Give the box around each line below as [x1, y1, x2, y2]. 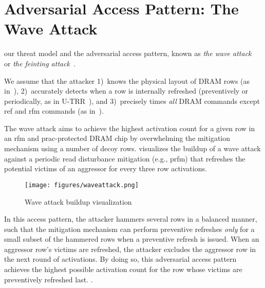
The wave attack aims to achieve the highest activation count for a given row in [4, 122, 255, 133]
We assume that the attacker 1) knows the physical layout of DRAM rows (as [4, 75, 250, 86]
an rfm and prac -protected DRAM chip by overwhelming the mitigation [4, 133, 231, 143]
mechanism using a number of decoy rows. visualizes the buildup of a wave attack [4, 143, 261, 154]
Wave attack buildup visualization [25, 196, 132, 207]
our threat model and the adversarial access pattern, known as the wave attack [4, 48, 252, 59]
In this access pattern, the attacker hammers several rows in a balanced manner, [4, 213, 257, 224]
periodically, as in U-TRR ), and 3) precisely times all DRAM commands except [4, 95, 260, 106]
